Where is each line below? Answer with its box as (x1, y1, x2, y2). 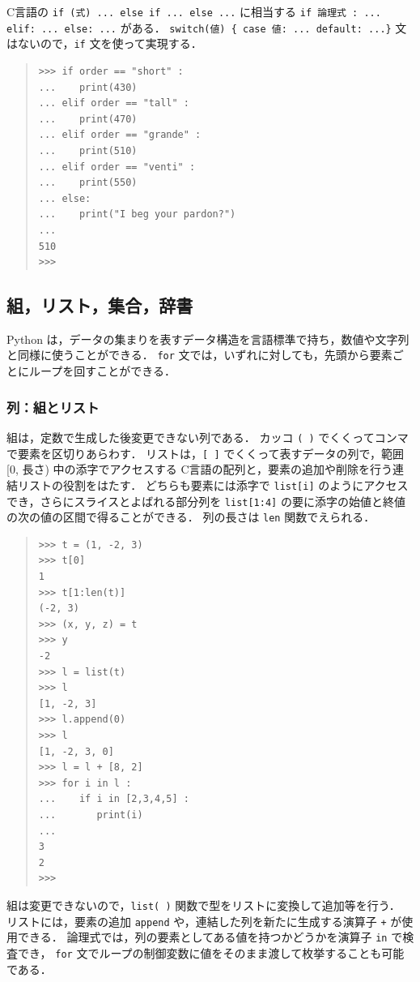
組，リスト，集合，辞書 (6, 293, 193, 318)
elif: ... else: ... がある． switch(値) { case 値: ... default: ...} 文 (6, 19, 407, 36)
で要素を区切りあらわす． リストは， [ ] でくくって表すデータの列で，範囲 (6, 444, 404, 461)
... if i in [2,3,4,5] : (38, 793, 189, 805)
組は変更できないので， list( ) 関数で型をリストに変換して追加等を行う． (6, 896, 401, 913)
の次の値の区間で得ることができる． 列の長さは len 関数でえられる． (6, 508, 375, 525)
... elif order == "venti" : (38, 161, 196, 173)
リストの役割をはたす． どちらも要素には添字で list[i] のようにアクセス (17, 476, 409, 493)
